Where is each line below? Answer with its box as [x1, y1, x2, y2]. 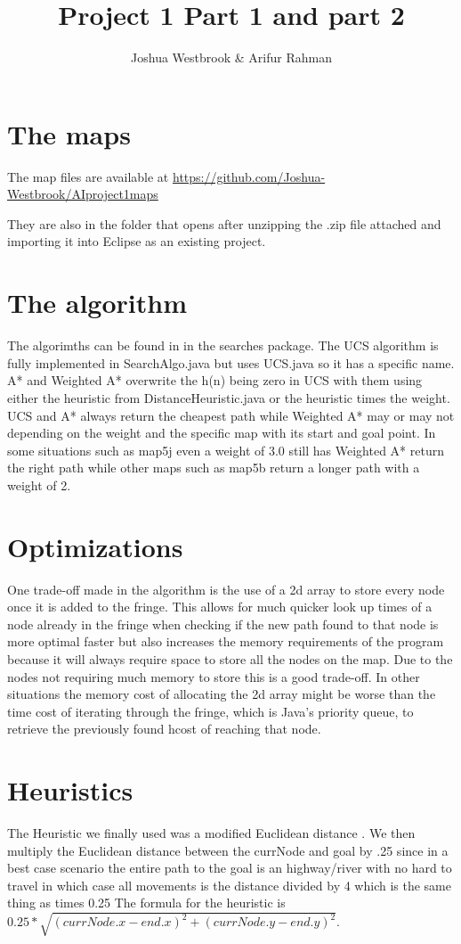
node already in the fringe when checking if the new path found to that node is [7, 614, 439, 633]
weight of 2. [7, 475, 71, 494]
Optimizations [7, 528, 183, 564]
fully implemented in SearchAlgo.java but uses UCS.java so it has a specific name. [7, 353, 455, 372]
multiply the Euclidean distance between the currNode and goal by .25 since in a [7, 841, 449, 859]
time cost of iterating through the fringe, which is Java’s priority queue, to [7, 702, 414, 720]
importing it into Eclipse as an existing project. [7, 232, 266, 250]
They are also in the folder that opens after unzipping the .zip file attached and [7, 214, 441, 233]
